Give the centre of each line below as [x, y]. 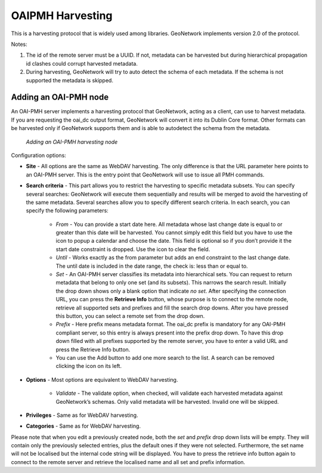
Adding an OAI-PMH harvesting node [72, 142]
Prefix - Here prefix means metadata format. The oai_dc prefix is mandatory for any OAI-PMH [171, 324]
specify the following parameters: [67, 211]
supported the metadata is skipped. [69, 80]
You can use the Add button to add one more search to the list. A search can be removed [165, 357]
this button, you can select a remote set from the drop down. [130, 316]
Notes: [19, 44]
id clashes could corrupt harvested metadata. [82, 63]
